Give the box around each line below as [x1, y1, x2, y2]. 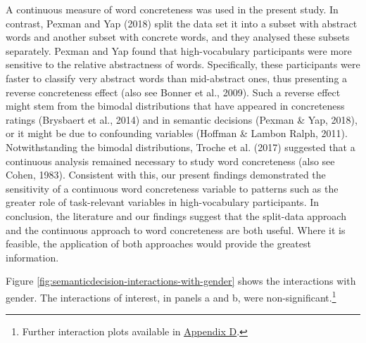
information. [6, 250, 59, 264]
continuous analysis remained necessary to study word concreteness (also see [6, 153, 335, 168]
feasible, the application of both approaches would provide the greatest [6, 236, 311, 251]
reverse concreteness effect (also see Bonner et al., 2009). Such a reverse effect [6, 84, 341, 99]
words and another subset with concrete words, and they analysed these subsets [6, 30, 350, 44]
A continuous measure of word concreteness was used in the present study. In [6, 2, 339, 16]
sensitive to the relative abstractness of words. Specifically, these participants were [6, 57, 360, 72]
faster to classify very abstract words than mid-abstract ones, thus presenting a [6, 70, 348, 85]
